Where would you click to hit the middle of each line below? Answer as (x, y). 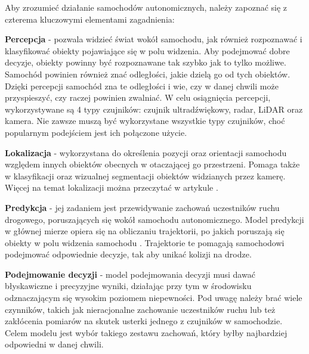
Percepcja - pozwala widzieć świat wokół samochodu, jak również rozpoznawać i (154, 39)
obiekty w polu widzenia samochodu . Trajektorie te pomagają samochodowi (145, 242)
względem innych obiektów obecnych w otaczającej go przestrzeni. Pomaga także (152, 164)
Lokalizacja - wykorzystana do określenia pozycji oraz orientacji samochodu (146, 152)
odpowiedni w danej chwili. (54, 344)
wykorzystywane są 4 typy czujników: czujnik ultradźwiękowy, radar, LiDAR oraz (154, 109)
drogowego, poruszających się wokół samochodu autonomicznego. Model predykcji (154, 219)
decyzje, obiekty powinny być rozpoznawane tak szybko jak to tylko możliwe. (146, 62)
